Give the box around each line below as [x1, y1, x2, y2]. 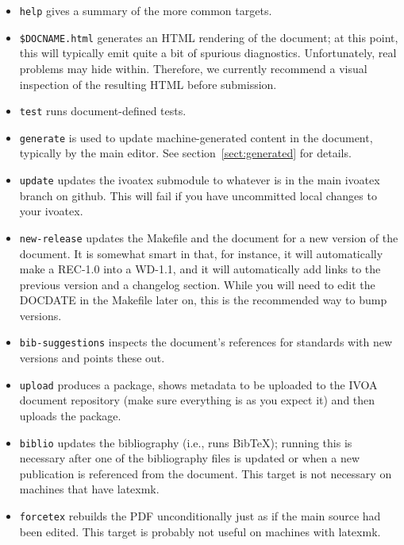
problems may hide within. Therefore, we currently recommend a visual [19, 60, 367, 76]
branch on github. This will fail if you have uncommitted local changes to [19, 187, 377, 203]
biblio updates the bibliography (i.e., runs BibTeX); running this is [19, 434, 352, 450]
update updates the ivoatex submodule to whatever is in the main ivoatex [19, 172, 380, 187]
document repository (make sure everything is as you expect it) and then [19, 392, 375, 408]
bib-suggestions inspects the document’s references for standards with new [19, 334, 393, 350]
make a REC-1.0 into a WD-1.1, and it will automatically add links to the [19, 261, 381, 277]
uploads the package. [19, 407, 121, 423]
